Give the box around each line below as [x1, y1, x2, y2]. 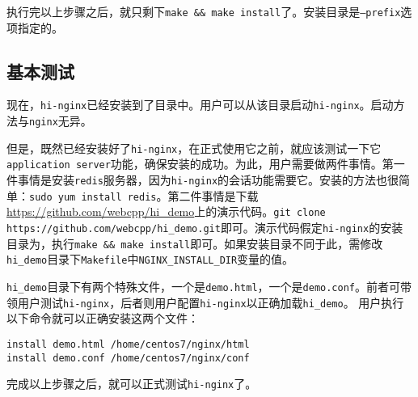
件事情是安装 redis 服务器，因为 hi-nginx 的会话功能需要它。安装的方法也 [6, 171, 388, 188]
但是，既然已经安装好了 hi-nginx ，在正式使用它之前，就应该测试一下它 [6, 139, 382, 156]
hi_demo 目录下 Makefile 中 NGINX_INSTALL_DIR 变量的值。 [6, 251, 294, 268]
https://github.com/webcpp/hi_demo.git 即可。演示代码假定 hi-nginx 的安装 [6, 219, 403, 236]
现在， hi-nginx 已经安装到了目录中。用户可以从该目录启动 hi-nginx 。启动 [6, 96, 394, 113]
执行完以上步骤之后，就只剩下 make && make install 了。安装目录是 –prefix [6, 3, 401, 19]
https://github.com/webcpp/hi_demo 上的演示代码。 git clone [6, 203, 326, 220]
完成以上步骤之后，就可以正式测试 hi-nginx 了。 [6, 375, 257, 392]
